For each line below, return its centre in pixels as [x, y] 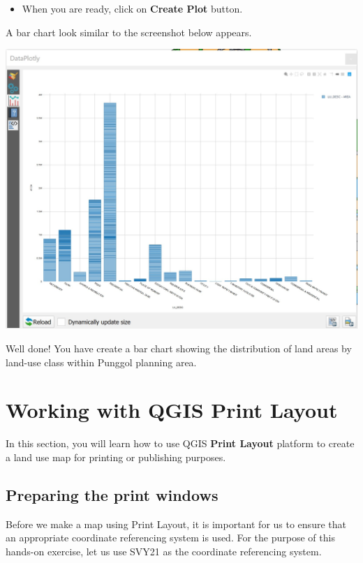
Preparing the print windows [112, 494]
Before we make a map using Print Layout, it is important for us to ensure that [176, 524]
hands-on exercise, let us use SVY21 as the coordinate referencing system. [164, 551]
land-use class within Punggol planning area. [101, 362]
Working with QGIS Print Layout [172, 410]
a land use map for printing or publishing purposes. [116, 457]
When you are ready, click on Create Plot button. [132, 8]
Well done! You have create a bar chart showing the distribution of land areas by [179, 348]
